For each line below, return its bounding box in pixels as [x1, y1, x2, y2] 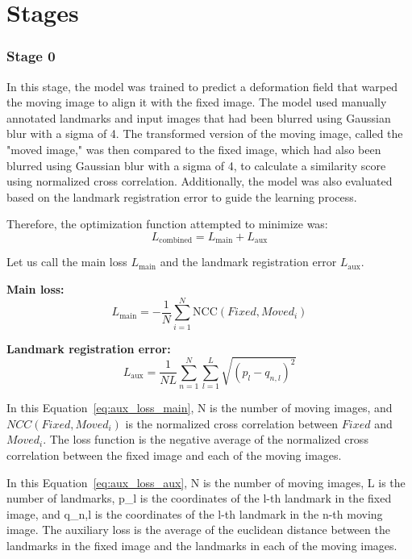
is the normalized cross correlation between [125, 415, 339, 432]
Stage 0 [6, 46, 56, 66]
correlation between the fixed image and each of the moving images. [6, 447, 342, 464]
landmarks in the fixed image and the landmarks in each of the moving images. [6, 537, 397, 554]
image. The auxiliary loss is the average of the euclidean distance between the [6, 521, 390, 538]
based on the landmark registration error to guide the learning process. [6, 188, 357, 205]
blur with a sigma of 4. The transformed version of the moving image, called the [6, 125, 403, 142]
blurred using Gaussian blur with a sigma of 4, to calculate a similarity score [6, 156, 386, 173]
